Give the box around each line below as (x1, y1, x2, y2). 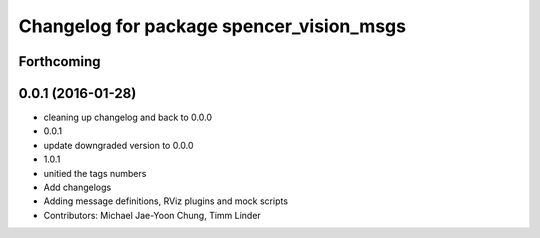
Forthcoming (18, 53, 101, 70)
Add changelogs (43, 181, 112, 194)
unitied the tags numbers (43, 167, 147, 179)
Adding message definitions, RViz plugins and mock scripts (43, 195, 289, 207)
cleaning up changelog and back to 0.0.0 (43, 111, 213, 124)
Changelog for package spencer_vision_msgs (18, 15, 407, 37)
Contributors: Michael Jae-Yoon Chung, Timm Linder (43, 209, 262, 221)
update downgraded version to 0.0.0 (43, 139, 194, 151)
